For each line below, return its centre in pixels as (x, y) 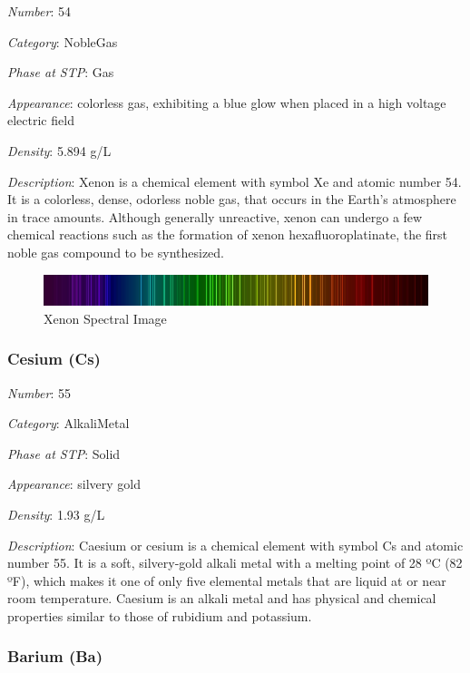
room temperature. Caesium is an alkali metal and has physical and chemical (222, 598)
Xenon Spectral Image (105, 318)
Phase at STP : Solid (64, 453)
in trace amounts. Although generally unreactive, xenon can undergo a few (215, 216)
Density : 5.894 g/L (59, 150)
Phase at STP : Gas (61, 72)
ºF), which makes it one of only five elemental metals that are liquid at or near (227, 580)
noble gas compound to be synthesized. (116, 252)
